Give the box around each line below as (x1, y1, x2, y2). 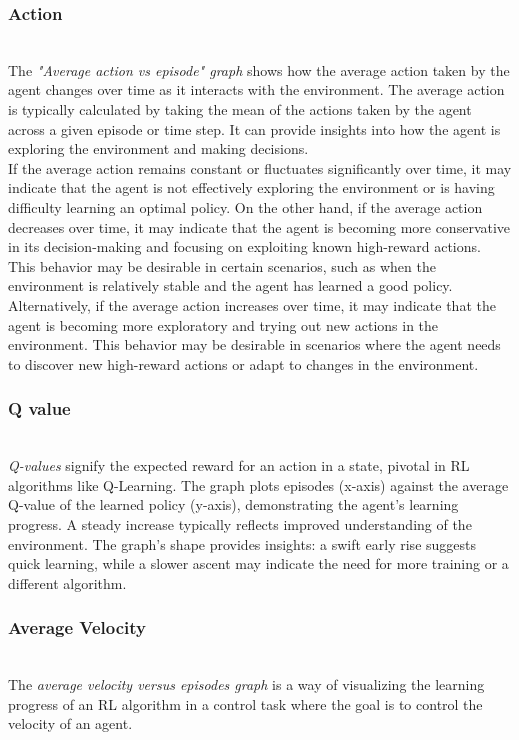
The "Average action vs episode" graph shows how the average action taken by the (8, 59, 510, 80)
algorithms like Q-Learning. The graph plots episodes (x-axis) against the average (8, 474, 509, 495)
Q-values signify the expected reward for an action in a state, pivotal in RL (8, 455, 470, 476)
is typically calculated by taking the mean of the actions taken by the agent (8, 99, 472, 119)
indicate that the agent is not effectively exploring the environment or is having (8, 177, 495, 198)
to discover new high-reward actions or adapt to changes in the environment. (8, 353, 479, 374)
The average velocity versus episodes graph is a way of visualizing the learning (8, 674, 485, 695)
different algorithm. (8, 572, 127, 593)
